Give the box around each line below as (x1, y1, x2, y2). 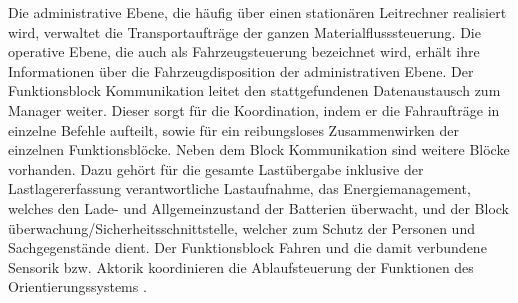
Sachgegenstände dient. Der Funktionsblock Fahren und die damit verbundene (8, 237, 487, 258)
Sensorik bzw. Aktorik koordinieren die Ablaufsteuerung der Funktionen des (8, 256, 474, 277)
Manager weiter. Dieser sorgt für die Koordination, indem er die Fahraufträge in (8, 99, 500, 120)
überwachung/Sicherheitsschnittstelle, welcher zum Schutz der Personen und (8, 217, 475, 238)
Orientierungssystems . (8, 276, 147, 297)
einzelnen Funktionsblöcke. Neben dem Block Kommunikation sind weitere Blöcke (8, 139, 510, 160)
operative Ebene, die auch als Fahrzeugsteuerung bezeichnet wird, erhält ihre (8, 41, 480, 62)
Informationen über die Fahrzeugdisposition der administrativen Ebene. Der (8, 60, 474, 81)
